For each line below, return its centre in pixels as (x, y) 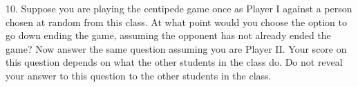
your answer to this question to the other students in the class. (139, 75)
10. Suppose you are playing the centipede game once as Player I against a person (179, 8)
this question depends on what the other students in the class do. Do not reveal (174, 62)
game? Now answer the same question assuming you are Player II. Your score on (176, 48)
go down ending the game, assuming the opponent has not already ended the (168, 35)
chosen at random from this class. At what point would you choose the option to (176, 22)
